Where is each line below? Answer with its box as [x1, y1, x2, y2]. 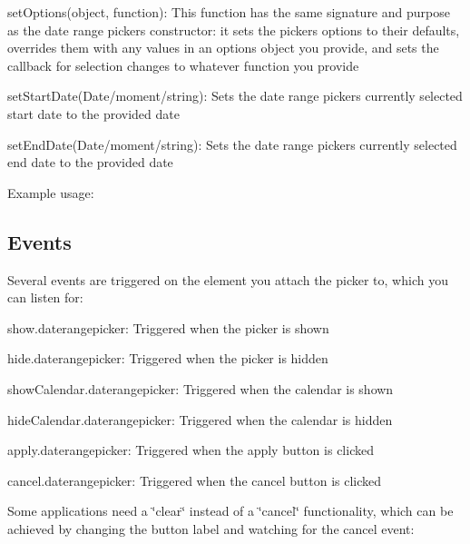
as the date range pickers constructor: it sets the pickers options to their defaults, [7, 20, 460, 39]
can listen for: [7, 288, 83, 307]
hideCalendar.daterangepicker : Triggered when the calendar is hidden [7, 410, 393, 429]
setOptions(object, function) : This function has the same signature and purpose [7, 3, 450, 21]
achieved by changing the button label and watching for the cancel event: [7, 519, 415, 538]
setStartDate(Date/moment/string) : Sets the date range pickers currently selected [7, 86, 463, 105]
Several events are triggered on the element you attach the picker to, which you [7, 270, 448, 289]
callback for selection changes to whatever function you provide [7, 55, 359, 74]
